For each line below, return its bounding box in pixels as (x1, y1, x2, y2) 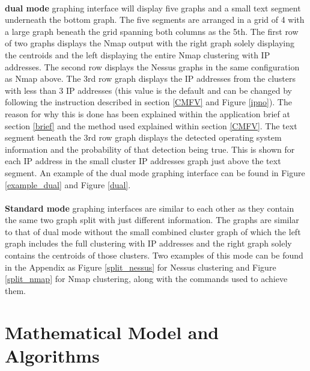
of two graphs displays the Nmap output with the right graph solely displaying (5, 37, 294, 49)
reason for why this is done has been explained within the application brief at (5, 107, 290, 120)
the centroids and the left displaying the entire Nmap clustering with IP (5, 48, 270, 61)
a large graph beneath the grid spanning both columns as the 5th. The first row (5, 25, 299, 37)
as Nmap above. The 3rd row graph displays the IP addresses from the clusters (5, 72, 296, 85)
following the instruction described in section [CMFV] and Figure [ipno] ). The (5, 96, 292, 108)
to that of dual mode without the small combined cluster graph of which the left (5, 225, 301, 238)
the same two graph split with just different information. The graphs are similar (5, 213, 299, 226)
